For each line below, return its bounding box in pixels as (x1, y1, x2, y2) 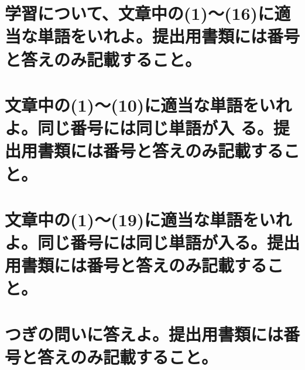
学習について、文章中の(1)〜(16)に (5, 1, 275, 25)
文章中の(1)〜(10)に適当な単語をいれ (5, 92, 292, 116)
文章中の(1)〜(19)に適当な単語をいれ (5, 207, 292, 231)
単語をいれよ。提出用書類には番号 (37, 24, 300, 48)
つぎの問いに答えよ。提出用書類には (5, 321, 284, 345)
